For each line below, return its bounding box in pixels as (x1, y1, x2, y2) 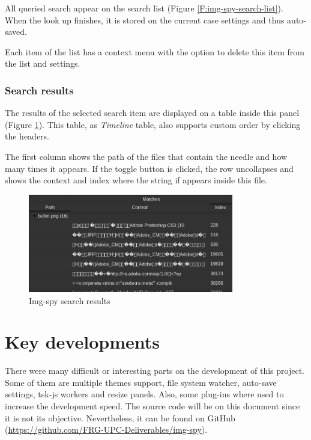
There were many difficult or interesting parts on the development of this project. (5, 364, 304, 377)
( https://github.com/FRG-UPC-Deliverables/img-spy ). (5, 423, 208, 436)
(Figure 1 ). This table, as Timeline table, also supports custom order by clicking (5, 118, 301, 130)
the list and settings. (5, 57, 80, 70)
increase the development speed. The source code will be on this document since (5, 400, 300, 412)
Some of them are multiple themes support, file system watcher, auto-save (5, 376, 277, 388)
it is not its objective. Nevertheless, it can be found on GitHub (5, 411, 235, 424)
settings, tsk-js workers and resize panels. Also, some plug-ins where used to (5, 388, 284, 400)
